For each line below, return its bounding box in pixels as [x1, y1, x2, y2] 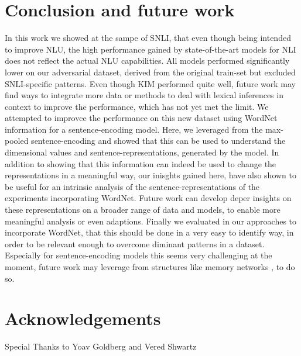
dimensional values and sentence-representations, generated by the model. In [5, 146, 279, 158]
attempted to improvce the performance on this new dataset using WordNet [5, 112, 278, 124]
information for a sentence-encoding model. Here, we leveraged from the [5, 123, 263, 135]
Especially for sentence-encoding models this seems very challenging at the [5, 249, 272, 261]
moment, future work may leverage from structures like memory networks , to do [5, 261, 295, 272]
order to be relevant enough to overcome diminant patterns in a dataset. [5, 237, 265, 250]
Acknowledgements [5, 306, 161, 330]
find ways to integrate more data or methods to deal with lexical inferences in [5, 89, 283, 101]
